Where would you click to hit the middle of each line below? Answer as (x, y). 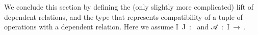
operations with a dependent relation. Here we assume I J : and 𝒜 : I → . (125, 27)
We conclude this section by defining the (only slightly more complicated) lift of (129, 7)
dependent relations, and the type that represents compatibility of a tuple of (123, 16)
